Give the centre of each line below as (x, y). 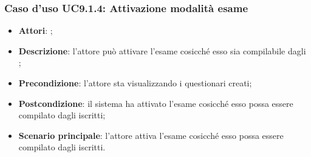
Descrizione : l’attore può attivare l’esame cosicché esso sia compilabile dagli (162, 50)
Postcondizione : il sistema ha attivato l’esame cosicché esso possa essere (156, 103)
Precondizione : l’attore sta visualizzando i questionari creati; (135, 83)
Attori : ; (36, 30)
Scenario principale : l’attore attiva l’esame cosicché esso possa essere (151, 135)
